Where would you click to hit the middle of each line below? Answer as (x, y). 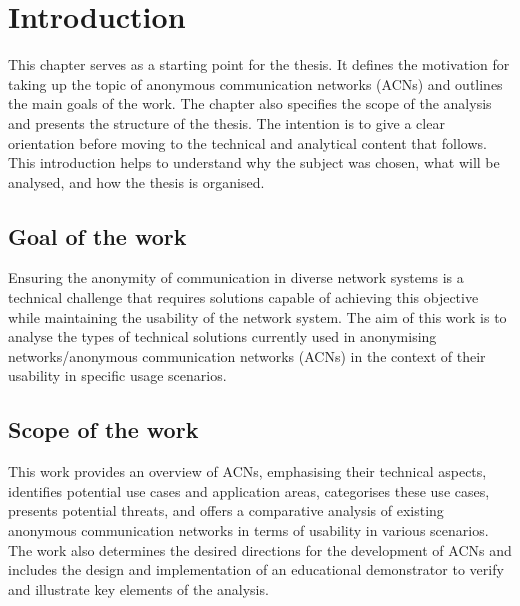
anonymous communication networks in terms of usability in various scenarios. (248, 530)
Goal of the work (97, 235)
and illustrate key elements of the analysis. (138, 588)
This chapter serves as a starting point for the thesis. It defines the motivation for (259, 64)
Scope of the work (103, 429)
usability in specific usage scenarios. (117, 375)
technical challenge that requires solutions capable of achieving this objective (243, 297)
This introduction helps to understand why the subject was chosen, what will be (254, 162)
